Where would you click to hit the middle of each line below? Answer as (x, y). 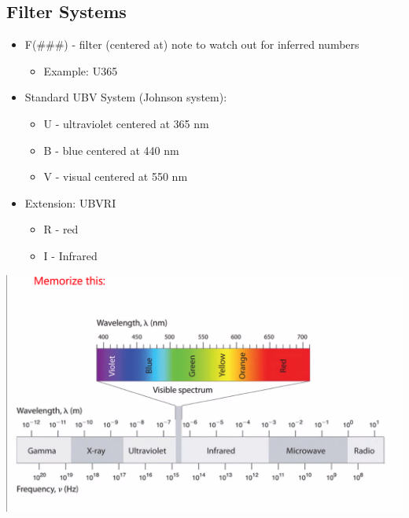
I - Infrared (70, 255)
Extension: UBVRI (70, 202)
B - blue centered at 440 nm (111, 150)
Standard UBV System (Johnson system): (126, 97)
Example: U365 (81, 70)
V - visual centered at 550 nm (116, 176)
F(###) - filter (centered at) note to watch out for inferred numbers (192, 44)
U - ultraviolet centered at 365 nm (126, 123)
